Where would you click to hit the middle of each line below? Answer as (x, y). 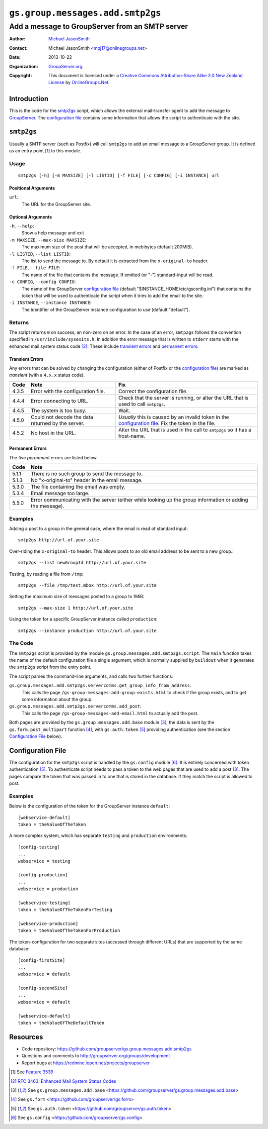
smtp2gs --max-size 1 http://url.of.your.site (76, 608)
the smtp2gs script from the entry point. (50, 667)
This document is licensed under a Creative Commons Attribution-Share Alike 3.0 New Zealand (146, 75)
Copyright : (21, 75)
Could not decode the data (62, 417)
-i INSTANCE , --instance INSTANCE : (50, 303)
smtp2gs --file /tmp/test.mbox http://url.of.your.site (87, 585)
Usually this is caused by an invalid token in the (174, 417)
